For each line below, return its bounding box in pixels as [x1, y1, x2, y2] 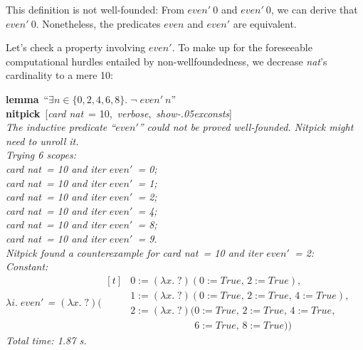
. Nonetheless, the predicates [36, 16, 161, 31]
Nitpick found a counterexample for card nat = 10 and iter [6, 245, 263, 260]
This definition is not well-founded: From [6, 2, 184, 16]
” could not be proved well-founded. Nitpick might [138, 120, 354, 134]
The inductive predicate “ [6, 120, 116, 134]
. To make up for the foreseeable [172, 40, 312, 55]
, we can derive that [270, 2, 358, 16]
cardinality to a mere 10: [6, 68, 113, 83]
